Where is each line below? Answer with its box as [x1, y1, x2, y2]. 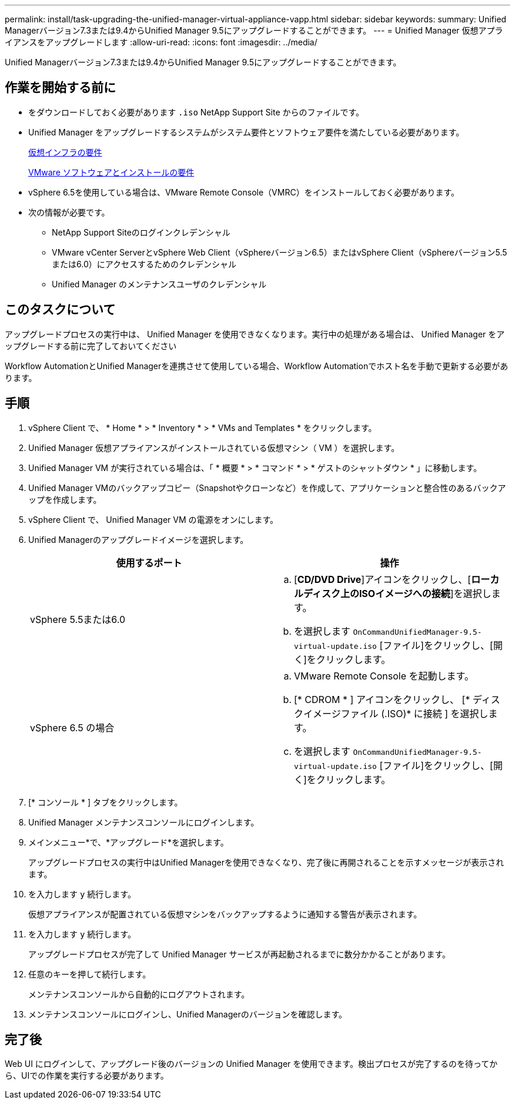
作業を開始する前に [5, 80, 116, 95]
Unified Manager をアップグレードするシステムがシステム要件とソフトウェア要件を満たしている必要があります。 [28, 127, 464, 137]
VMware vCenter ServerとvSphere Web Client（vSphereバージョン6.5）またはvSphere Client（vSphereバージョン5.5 [52, 247, 507, 257]
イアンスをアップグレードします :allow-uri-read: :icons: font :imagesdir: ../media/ [5, 37, 317, 47]
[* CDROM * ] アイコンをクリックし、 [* [294, 693, 470, 705]
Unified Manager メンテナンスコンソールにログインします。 [28, 817, 259, 827]
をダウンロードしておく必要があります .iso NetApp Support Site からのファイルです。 [28, 107, 364, 117]
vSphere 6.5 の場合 [30, 721, 115, 734]
